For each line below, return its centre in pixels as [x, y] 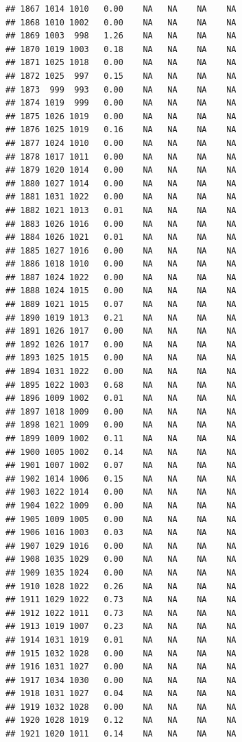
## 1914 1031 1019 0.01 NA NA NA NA [121, 640]
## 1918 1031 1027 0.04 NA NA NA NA [121, 694]
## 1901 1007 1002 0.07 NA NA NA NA [121, 466]
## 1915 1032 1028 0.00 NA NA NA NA [121, 653]
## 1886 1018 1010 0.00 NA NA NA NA [121, 264]
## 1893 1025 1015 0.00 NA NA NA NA [121, 358]
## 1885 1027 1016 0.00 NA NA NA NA [121, 250]
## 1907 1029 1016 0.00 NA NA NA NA [121, 546]
